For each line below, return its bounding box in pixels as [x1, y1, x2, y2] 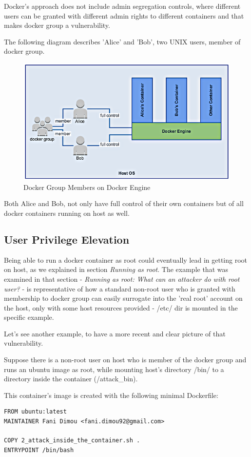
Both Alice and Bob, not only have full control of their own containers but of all [4, 198, 244, 208]
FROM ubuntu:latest [4, 408, 67, 415]
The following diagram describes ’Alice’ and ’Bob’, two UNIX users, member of [4, 36, 241, 46]
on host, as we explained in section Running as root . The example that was [4, 264, 228, 274]
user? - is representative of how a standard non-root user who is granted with [4, 283, 235, 293]
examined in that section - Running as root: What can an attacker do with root [4, 273, 240, 284]
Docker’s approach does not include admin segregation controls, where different [4, 1, 241, 11]
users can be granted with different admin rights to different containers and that [4, 10, 244, 21]
